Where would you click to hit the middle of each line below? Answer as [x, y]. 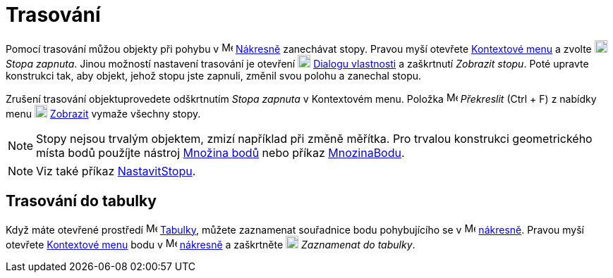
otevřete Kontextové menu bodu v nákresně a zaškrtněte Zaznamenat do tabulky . [211, 244]
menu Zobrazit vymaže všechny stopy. [103, 113]
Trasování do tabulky [81, 201]
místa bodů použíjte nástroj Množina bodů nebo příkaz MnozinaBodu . [220, 152]
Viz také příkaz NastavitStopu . [116, 171]
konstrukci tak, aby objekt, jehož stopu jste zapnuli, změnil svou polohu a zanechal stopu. [214, 75]
